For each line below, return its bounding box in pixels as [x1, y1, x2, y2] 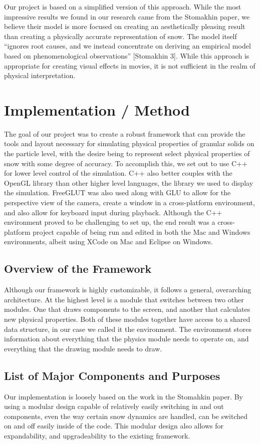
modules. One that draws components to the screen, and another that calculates [4, 304, 250, 314]
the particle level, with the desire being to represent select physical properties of [4, 148, 250, 159]
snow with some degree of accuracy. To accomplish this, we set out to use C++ [4, 158, 247, 168]
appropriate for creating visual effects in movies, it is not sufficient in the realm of [4, 60, 255, 71]
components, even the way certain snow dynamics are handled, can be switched [4, 410, 248, 421]
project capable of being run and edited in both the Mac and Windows [33, 226, 250, 237]
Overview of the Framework [4, 261, 152, 276]
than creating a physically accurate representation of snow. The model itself [4, 31, 237, 41]
